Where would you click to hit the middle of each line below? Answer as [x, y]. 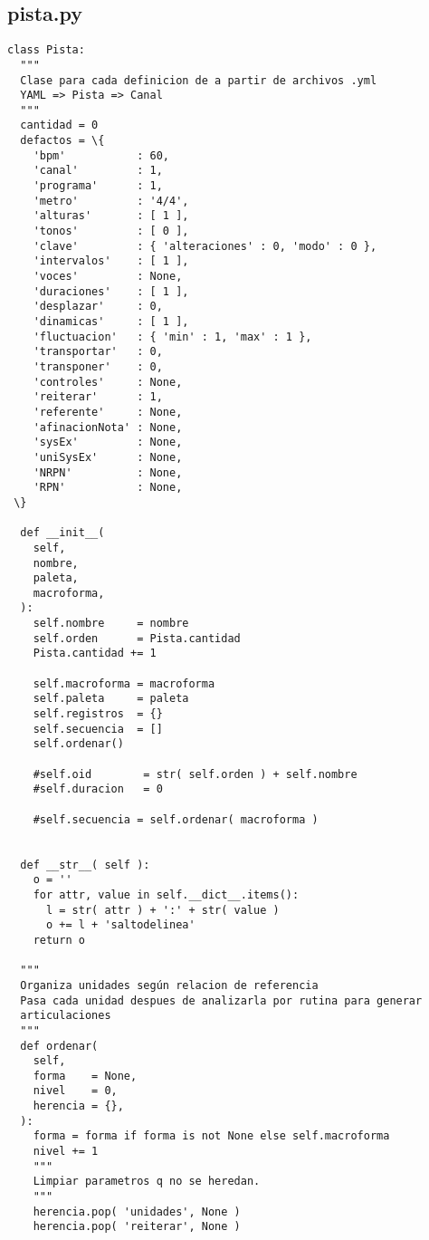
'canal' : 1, [98, 171]
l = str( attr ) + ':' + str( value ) [162, 910]
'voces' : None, [108, 277]
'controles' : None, [108, 382]
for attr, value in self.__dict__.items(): [166, 894]
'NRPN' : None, [108, 472]
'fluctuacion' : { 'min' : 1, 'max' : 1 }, [172, 336]
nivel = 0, [75, 1091]
